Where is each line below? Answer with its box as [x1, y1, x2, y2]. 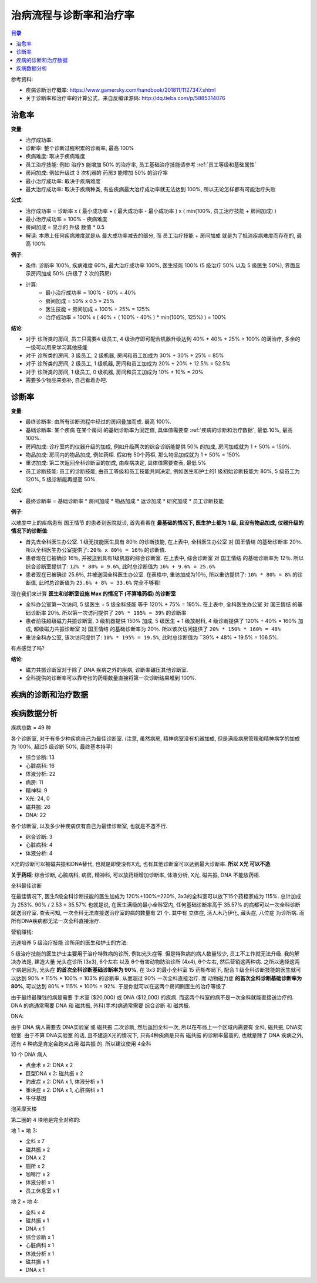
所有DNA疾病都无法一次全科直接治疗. [11, 918, 101, 925]
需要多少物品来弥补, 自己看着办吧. [25, 376, 108, 384]
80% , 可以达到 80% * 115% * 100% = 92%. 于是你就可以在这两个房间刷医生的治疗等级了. [11, 983, 228, 990]
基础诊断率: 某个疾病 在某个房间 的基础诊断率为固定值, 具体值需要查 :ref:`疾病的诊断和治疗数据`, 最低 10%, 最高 [25, 426, 293, 434]
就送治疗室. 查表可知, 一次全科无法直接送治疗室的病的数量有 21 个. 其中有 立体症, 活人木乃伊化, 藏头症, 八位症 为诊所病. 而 [11, 909, 305, 917]
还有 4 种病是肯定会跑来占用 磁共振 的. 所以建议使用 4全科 [11, 1040, 151, 1047]
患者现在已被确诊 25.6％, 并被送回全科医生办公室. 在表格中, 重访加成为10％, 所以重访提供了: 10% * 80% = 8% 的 [25, 571, 298, 578]
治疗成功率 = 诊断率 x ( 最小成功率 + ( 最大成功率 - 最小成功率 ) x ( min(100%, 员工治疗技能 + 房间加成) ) [25, 207, 277, 214]
